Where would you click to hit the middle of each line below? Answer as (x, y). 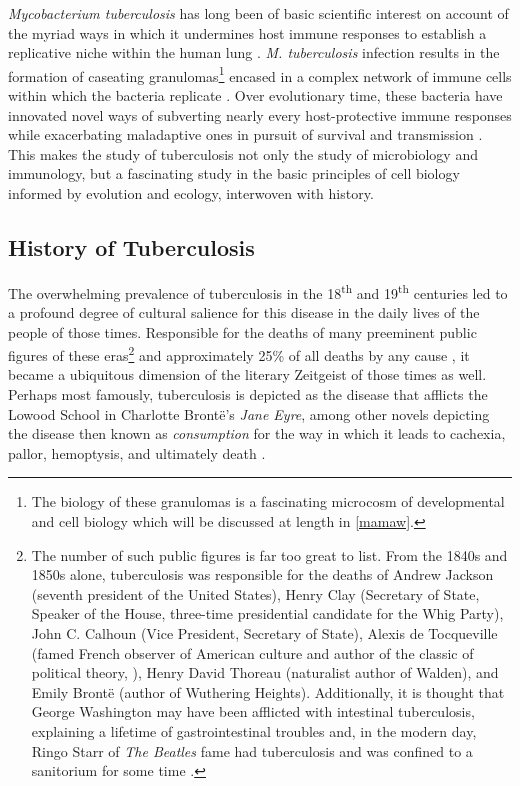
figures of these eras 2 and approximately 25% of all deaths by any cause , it (239, 353)
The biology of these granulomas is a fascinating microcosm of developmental (268, 501)
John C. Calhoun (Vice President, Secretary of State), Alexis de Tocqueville (264, 633)
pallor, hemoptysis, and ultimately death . (137, 452)
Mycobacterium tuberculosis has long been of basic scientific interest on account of (258, 13)
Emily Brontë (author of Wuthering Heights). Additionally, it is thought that (268, 691)
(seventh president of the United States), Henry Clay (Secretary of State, (255, 593)
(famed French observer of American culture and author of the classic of (252, 652)
